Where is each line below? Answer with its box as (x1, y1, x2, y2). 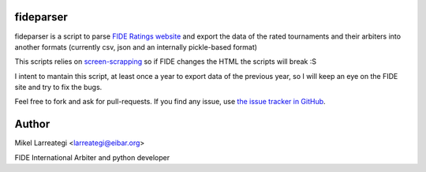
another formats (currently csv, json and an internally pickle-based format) (14, 42, 258, 51)
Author (14, 118, 50, 131)
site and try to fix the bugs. (14, 83, 103, 92)
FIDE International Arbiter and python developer (14, 152, 170, 162)
